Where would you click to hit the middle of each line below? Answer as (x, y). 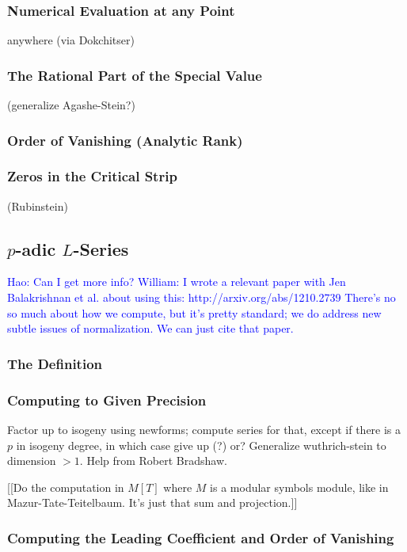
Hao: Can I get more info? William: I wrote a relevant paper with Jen (177, 282)
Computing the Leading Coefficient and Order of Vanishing (201, 537)
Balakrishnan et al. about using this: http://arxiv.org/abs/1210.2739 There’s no (202, 297)
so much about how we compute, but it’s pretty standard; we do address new (194, 312)
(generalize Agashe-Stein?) (71, 105)
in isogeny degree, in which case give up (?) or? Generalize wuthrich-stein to (201, 445)
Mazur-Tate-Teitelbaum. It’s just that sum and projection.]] (152, 503)
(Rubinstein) (38, 206)
